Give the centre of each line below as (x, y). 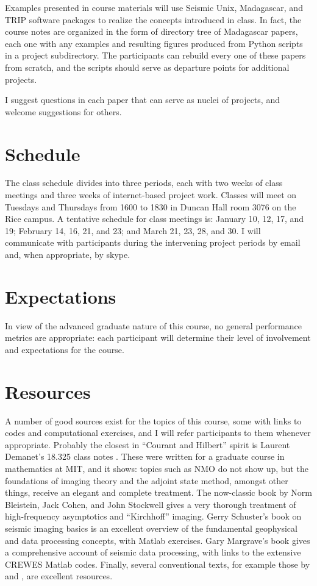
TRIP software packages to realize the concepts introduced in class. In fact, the (153, 19)
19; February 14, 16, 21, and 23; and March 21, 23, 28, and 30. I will (133, 230)
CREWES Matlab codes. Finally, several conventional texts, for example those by (158, 564)
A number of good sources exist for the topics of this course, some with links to (153, 420)
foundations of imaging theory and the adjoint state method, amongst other (147, 480)
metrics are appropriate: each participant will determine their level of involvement (158, 338)
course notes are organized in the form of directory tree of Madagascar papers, (151, 31)
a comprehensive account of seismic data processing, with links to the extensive (153, 552)
